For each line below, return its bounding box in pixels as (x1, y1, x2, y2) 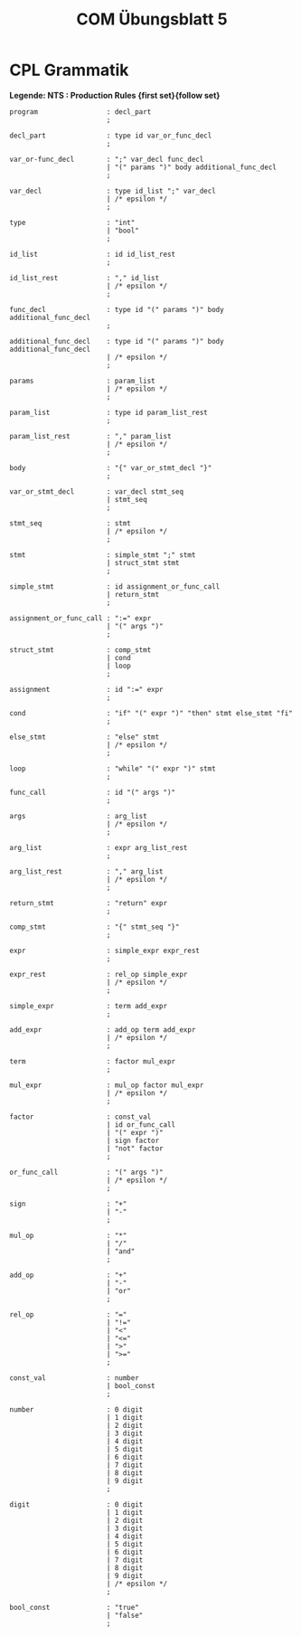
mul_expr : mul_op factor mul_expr (9, 1081, 204, 1090)
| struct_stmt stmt (106, 558, 180, 567)
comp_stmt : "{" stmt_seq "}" (9, 922, 180, 931)
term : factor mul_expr (9, 1056, 176, 1066)
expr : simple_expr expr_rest (9, 946, 201, 955)
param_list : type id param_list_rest (9, 408, 208, 417)
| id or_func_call (106, 1120, 176, 1130)
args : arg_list (9, 811, 147, 820)
